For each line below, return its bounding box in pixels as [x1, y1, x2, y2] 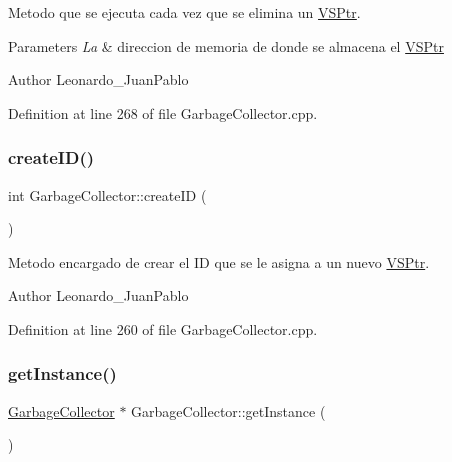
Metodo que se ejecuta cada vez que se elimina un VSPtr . [8, 2, 361, 22]
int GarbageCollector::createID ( [8, 184, 207, 205]
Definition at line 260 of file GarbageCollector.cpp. [8, 318, 318, 339]
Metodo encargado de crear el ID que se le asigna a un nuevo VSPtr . [8, 251, 430, 272]
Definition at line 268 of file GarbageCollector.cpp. [8, 102, 318, 123]
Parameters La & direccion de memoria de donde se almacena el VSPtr [8, 35, 444, 56]
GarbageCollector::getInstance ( [131, 400, 326, 421]
